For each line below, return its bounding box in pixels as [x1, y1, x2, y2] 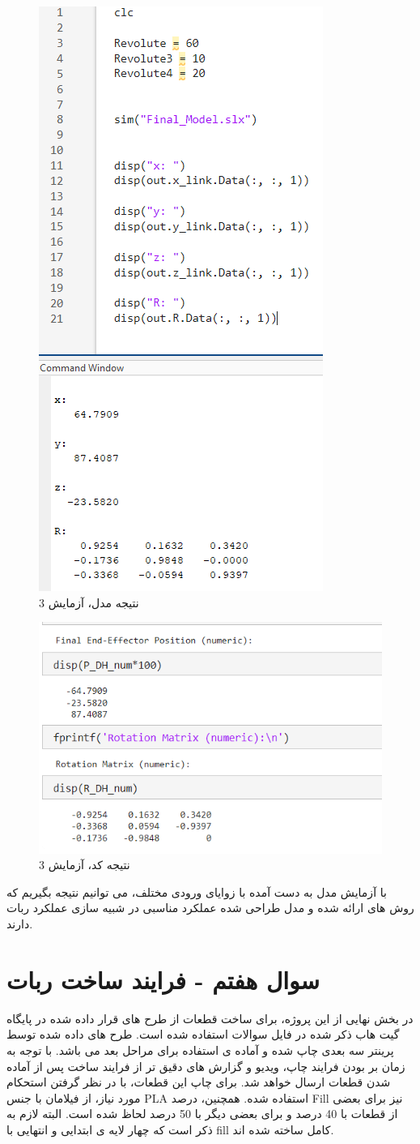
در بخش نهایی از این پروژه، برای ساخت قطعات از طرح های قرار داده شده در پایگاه [6, 1009, 414, 1026]
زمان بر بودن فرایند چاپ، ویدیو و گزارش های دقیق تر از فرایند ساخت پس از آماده [6, 1057, 405, 1074]
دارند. [6, 915, 33, 932]
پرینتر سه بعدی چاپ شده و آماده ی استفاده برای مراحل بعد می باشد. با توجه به [6, 1041, 394, 1058]
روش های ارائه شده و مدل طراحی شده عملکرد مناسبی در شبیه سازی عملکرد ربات [6, 899, 414, 916]
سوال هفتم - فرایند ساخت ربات [6, 962, 320, 996]
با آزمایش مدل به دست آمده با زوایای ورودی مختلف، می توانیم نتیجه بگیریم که [6, 883, 387, 900]
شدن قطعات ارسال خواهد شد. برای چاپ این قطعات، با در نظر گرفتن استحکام [6, 1073, 391, 1090]
